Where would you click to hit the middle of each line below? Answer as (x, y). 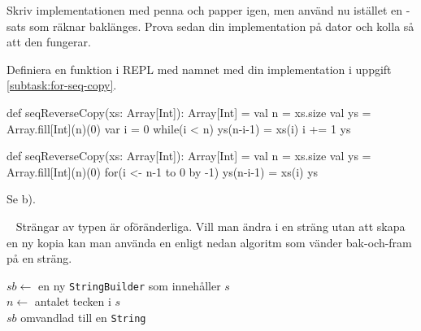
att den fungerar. (49, 42)
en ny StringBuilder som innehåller (129, 285)
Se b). (21, 199)
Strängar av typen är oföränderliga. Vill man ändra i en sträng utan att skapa (210, 226)
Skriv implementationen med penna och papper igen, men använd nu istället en (205, 10)
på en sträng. (39, 258)
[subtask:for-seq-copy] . (62, 85)
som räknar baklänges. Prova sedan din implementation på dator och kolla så (222, 26)
